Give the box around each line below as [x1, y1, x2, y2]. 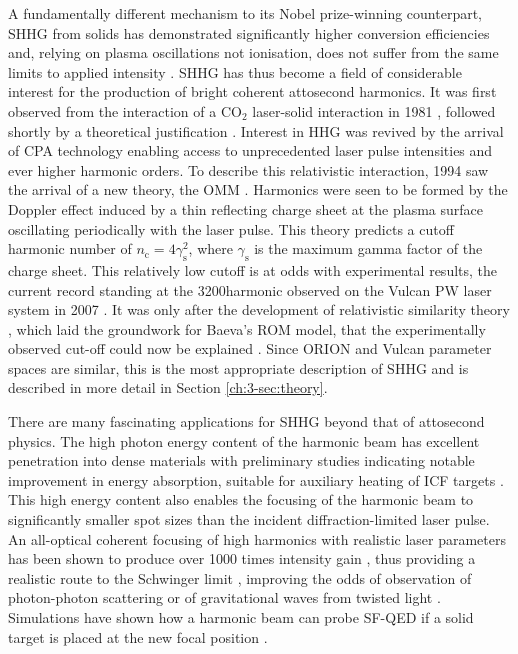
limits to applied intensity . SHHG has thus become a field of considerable [8, 61, 462, 82]
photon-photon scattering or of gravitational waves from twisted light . [8, 587, 441, 608]
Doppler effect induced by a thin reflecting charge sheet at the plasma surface [8, 198, 483, 219]
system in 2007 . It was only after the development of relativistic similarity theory [8, 299, 510, 320]
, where [188, 238, 233, 259]
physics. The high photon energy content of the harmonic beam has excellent [8, 430, 480, 451]
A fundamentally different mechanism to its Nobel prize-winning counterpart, [8, 3, 482, 23]
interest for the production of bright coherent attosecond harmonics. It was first [8, 81, 497, 102]
